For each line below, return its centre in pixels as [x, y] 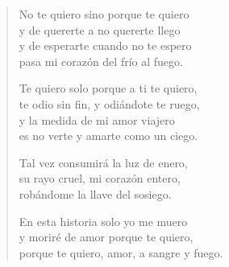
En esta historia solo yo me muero [103, 221]
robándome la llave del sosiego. [95, 193]
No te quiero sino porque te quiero [104, 14]
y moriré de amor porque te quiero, [106, 237]
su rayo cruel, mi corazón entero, [100, 178]
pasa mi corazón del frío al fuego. [101, 61]
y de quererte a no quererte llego [100, 29]
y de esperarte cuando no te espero [105, 45]
